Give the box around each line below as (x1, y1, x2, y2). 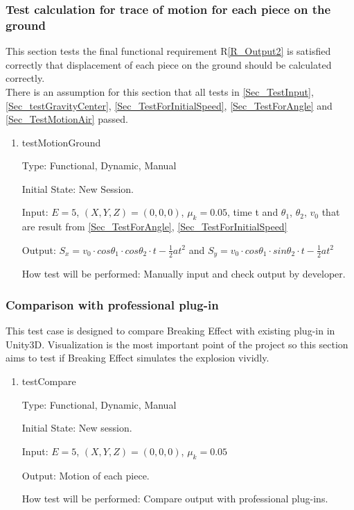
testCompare (21, 373, 76, 388)
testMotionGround (21, 135, 101, 149)
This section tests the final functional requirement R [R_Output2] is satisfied (6, 44, 331, 58)
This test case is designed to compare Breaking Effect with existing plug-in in (6, 323, 335, 338)
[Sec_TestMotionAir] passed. (6, 112, 128, 126)
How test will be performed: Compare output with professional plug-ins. (21, 491, 328, 506)
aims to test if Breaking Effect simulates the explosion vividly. (6, 350, 269, 365)
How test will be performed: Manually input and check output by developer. (21, 266, 346, 281)
